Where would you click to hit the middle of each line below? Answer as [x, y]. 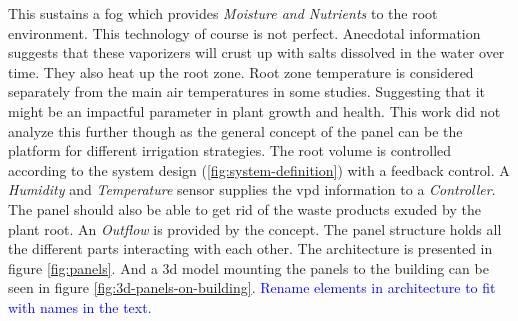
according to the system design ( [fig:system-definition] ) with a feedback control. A [259, 169]
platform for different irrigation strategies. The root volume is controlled [230, 150]
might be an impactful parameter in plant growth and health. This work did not [254, 110]
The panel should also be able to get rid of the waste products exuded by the [244, 208]
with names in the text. [80, 306]
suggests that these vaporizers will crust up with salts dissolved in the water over [256, 52]
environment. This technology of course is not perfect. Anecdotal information [244, 32]
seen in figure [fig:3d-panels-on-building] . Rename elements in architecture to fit [252, 287]
